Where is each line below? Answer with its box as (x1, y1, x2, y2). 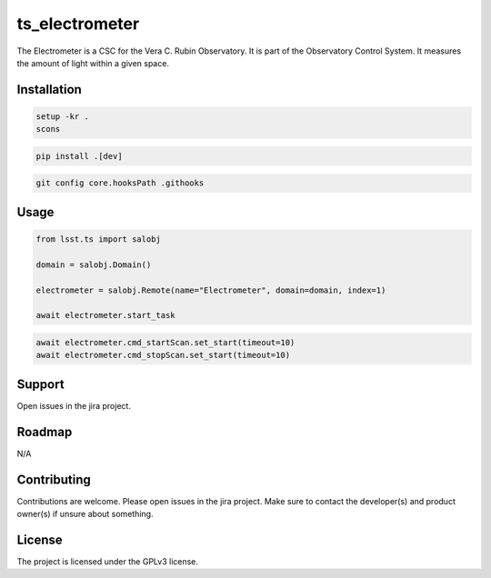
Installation (16, 82, 82, 97)
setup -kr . (35, 111, 90, 122)
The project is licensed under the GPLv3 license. (16, 556, 199, 567)
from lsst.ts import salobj (35, 234, 161, 244)
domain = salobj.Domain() (35, 259, 152, 270)
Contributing (16, 472, 91, 487)
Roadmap (16, 424, 73, 440)
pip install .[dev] (35, 151, 123, 161)
